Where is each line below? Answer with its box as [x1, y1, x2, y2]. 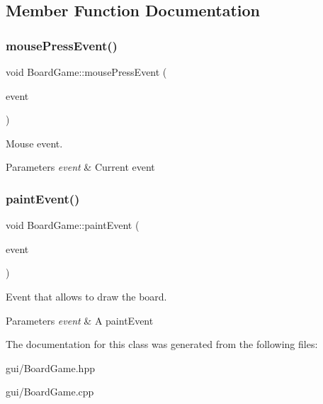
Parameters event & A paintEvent [6, 313, 154, 327]
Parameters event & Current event [6, 159, 155, 174]
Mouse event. [6, 135, 63, 150]
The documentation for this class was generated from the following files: [6, 337, 318, 352]
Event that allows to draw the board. [6, 288, 167, 303]
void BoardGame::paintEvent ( [6, 218, 140, 232]
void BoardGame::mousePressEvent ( [6, 64, 167, 79]
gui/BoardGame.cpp [6, 384, 94, 399]
